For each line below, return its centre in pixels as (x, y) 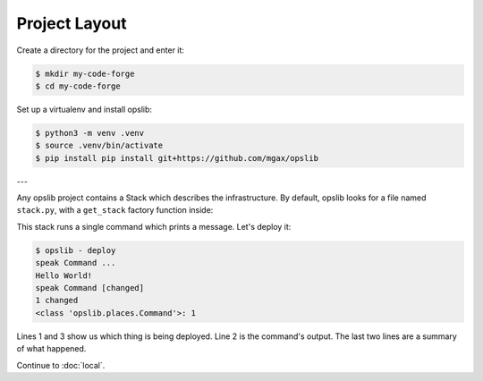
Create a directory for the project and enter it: (101, 50)
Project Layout (72, 23)
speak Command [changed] (90, 288)
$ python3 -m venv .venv (90, 133)
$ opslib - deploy (76, 250)
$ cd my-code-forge (78, 86)
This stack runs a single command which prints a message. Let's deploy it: (154, 226)
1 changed (57, 301)
